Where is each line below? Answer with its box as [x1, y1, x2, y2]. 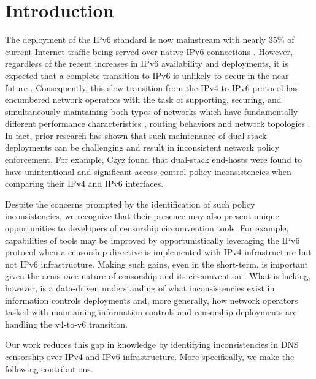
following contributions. [5, 362, 93, 375]
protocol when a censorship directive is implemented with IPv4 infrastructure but [5, 246, 312, 258]
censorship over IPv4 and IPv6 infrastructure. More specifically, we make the [5, 350, 295, 362]
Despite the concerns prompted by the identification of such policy [5, 197, 255, 210]
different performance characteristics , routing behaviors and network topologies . [5, 117, 310, 130]
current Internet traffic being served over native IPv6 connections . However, [5, 45, 293, 58]
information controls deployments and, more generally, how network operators [5, 293, 298, 306]
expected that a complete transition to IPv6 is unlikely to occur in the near [5, 69, 289, 81]
